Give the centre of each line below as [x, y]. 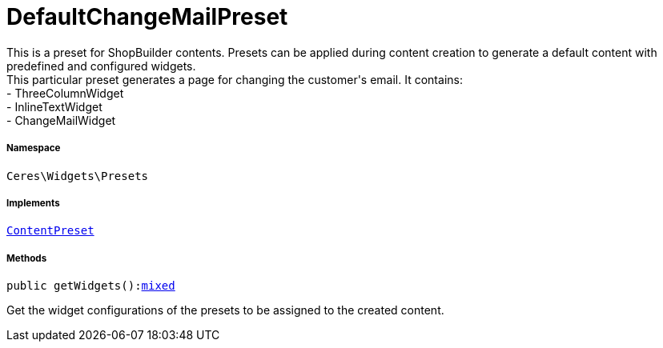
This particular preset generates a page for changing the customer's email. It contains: [235, 79]
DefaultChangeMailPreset [147, 17]
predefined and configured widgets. [101, 66]
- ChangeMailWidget [61, 120]
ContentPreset [50, 231]
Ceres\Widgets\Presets [78, 176]
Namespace [34, 148]
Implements [33, 203]
